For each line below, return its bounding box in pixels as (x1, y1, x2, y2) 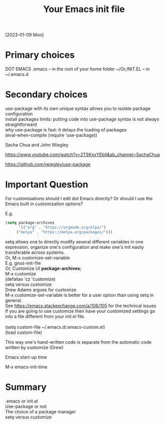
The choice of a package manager (5, 408, 76, 414)
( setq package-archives (5, 220, 55, 225)
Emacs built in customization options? (5, 201, 83, 207)
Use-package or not (5, 403, 47, 409)
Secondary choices (5, 89, 87, 100)
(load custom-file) (5, 329, 42, 335)
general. (5, 297, 22, 303)
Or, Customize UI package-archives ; (5, 265, 81, 271)
